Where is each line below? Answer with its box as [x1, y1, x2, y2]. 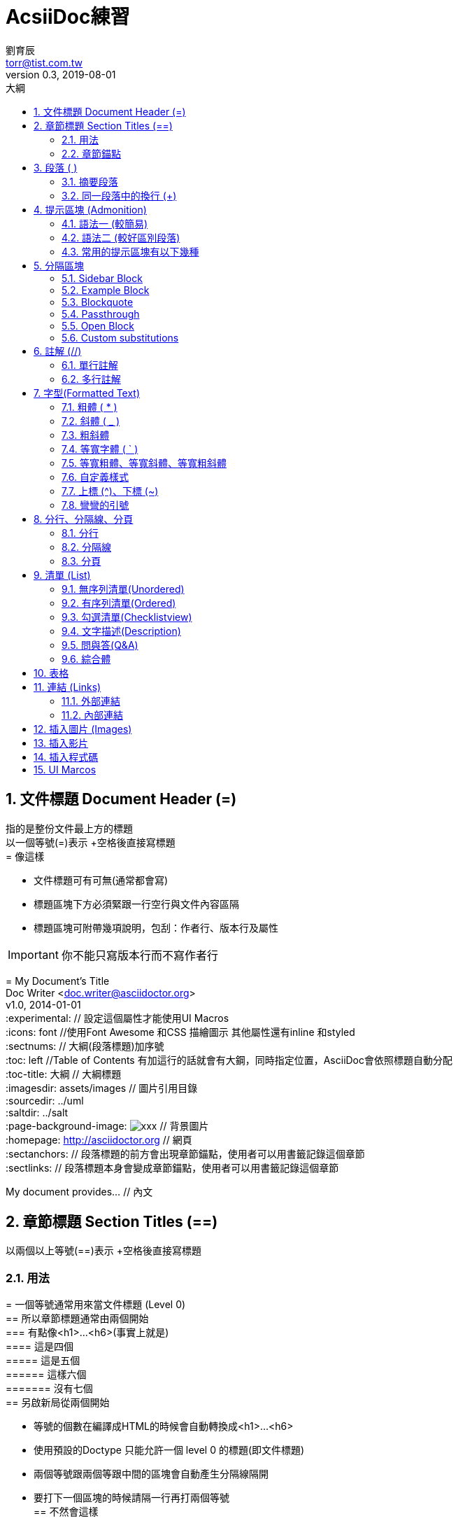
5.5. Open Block [62, 319, 134, 332]
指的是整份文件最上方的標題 [6, 822, 133, 834]
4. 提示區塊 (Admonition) [34, 203, 147, 216]
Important [8, 947, 59, 962]
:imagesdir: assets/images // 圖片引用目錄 [6, 1081, 198, 1094]
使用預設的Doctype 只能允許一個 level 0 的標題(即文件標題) [34, 1444, 305, 1457]
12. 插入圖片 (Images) [34, 722, 132, 735]
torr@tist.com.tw [6, 56, 83, 69]
